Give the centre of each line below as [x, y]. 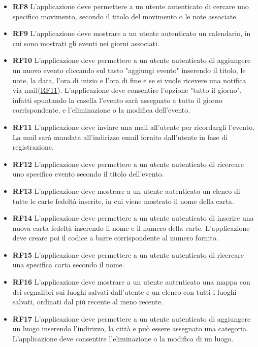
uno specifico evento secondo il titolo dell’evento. [88, 174]
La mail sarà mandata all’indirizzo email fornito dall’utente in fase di [120, 137]
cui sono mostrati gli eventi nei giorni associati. [86, 43]
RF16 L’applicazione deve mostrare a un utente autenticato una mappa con [131, 282]
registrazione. [33, 147]
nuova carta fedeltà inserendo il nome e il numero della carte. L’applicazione [131, 228]
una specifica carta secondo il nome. [68, 265]
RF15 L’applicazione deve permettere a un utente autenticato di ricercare [128, 254]
